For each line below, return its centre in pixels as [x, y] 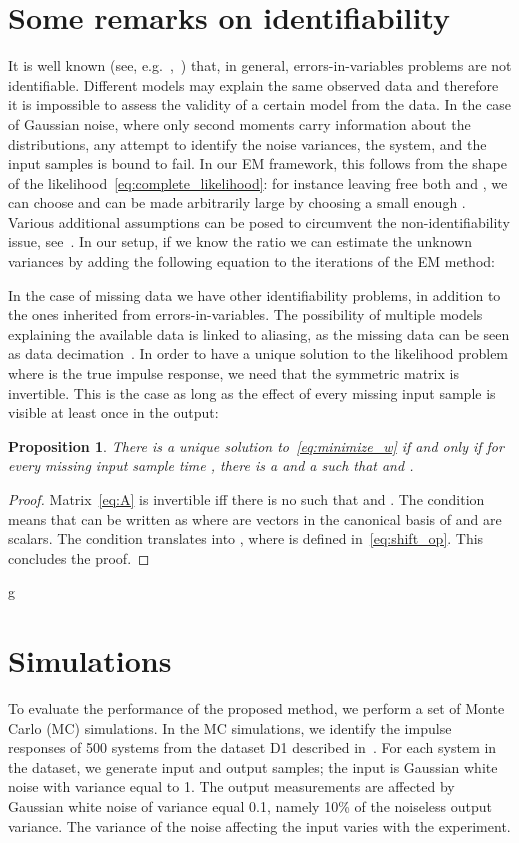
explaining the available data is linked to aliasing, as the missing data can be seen [259, 333]
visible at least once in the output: [113, 412]
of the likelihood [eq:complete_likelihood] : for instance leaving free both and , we [258, 182]
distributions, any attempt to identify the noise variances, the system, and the [247, 143]
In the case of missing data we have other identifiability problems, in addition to [254, 294]
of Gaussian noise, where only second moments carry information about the [239, 123]
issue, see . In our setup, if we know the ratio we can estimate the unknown [240, 241]
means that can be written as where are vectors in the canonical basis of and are [255, 518]
